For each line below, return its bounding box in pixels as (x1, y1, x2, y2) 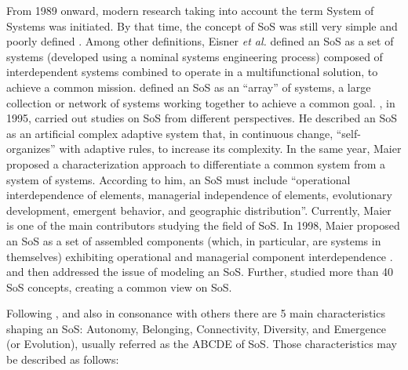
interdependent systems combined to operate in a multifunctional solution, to (6, 63, 378, 80)
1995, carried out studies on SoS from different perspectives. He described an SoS (6, 110, 398, 126)
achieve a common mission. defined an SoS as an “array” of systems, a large (6, 78, 371, 95)
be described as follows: (6, 351, 119, 368)
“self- (336, 125, 361, 141)
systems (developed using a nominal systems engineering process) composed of (6, 48, 383, 64)
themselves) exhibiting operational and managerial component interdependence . (6, 248, 393, 264)
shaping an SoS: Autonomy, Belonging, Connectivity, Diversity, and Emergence (6, 320, 386, 336)
